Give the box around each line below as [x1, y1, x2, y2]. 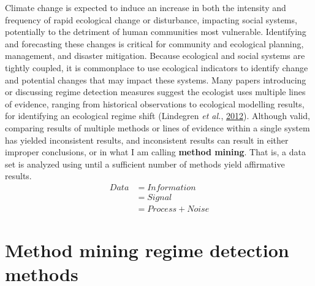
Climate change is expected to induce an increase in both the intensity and [5, 1, 286, 14]
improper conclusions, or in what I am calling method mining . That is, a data [5, 145, 306, 158]
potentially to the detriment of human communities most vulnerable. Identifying [5, 25, 306, 38]
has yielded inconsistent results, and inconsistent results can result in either [5, 133, 289, 146]
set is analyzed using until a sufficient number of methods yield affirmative [5, 157, 285, 170]
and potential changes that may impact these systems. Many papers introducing [5, 73, 306, 86]
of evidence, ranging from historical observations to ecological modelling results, [5, 97, 305, 110]
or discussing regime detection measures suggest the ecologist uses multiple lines [5, 85, 306, 98]
